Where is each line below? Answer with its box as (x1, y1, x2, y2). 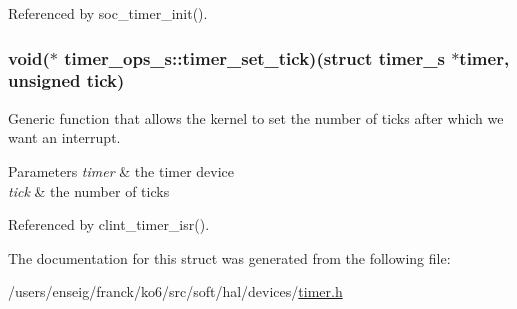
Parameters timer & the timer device (8, 160, 235, 181)
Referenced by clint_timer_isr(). (8, 214, 210, 235)
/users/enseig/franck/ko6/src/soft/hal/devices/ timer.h (8, 281, 343, 302)
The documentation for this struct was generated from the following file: (8, 247, 451, 268)
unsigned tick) (8, 68, 125, 93)
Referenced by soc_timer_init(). (8, 3, 208, 23)
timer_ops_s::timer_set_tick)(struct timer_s (64, 45, 445, 70)
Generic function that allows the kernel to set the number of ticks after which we (8, 107, 504, 128)
